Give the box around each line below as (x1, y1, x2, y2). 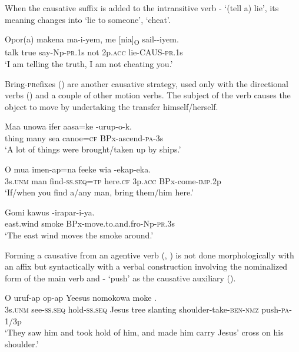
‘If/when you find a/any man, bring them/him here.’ (5, 186, 194, 198)
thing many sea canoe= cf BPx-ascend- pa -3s (5, 131, 164, 144)
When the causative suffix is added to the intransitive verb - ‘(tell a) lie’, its (5, 2, 279, 14)
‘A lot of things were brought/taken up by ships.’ (5, 143, 181, 155)
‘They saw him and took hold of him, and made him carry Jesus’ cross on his (5, 326, 284, 338)
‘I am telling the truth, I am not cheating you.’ (5, 57, 173, 69)
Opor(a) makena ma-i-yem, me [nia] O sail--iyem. (5, 33, 179, 47)
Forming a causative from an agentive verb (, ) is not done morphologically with (5, 248, 294, 261)
